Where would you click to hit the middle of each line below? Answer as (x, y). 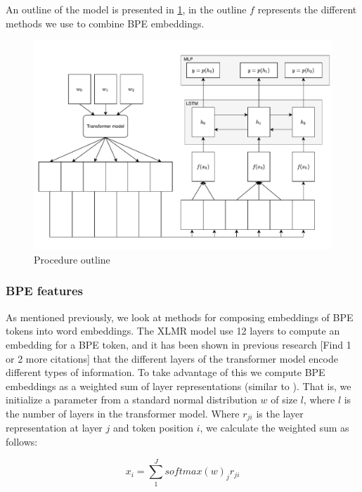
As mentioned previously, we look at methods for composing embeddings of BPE (180, 317)
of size (284, 400)
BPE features (44, 291)
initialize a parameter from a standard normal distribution (131, 400)
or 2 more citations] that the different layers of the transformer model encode (172, 358)
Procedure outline (72, 259)
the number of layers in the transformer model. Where (123, 413)
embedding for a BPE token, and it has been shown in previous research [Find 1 (179, 344)
